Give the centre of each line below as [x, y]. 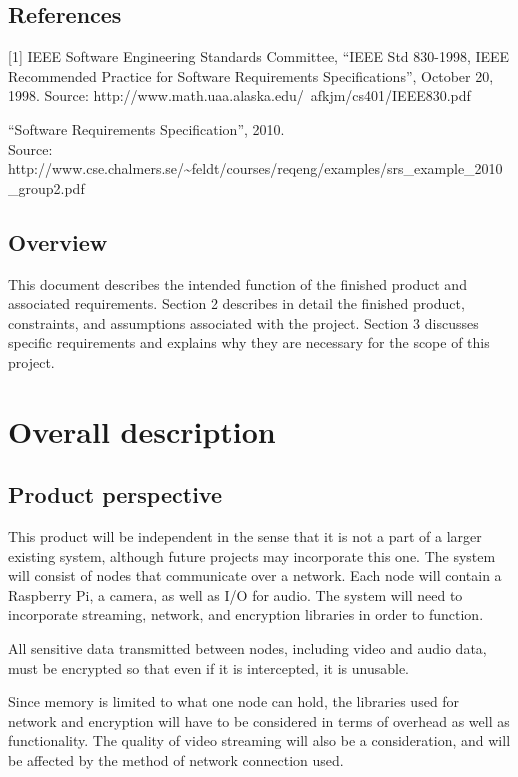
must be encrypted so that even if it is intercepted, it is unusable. [209, 667]
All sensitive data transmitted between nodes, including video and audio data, [247, 648]
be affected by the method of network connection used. [176, 760]
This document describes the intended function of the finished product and [237, 283]
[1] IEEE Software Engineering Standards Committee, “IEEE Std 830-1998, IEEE [259, 56]
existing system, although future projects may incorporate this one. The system [252, 555]
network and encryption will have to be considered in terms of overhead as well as [259, 720]
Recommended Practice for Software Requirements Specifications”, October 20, [251, 75]
